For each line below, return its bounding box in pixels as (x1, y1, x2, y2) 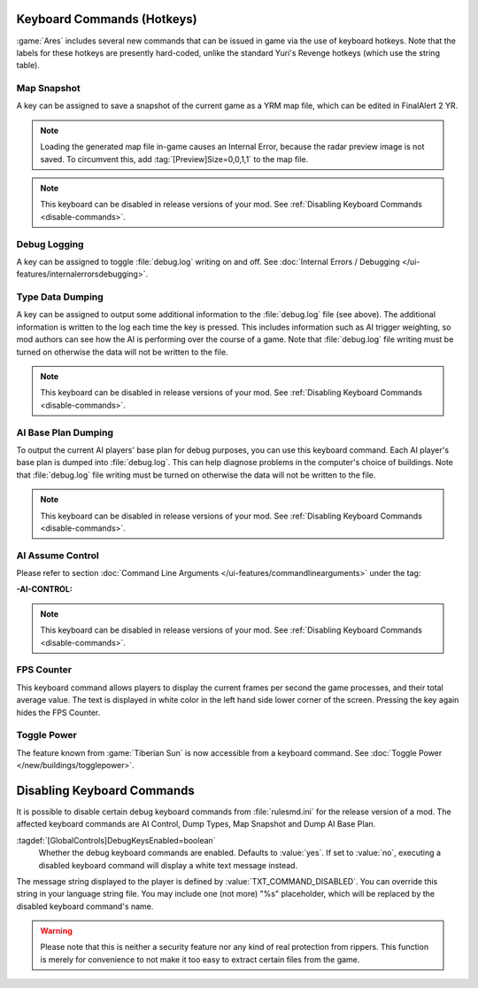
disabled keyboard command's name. (16, 900, 154, 912)
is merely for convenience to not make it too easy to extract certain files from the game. (40, 953, 360, 965)
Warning (40, 926, 73, 937)
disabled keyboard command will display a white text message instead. (38, 860, 298, 870)
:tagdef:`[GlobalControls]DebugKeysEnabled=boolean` (16, 835, 216, 845)
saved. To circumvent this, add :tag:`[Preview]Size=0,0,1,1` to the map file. (40, 153, 309, 164)
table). (16, 60, 40, 71)
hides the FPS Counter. (16, 707, 101, 718)
